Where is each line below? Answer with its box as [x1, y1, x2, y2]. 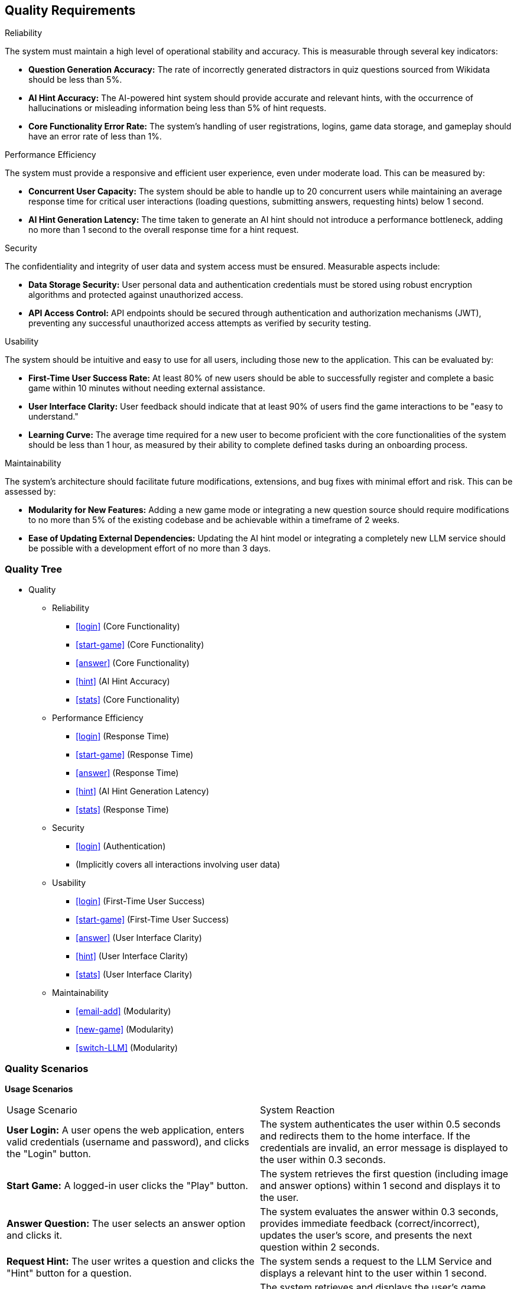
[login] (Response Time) [76, 731, 170, 742]
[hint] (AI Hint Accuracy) [76, 676, 170, 687]
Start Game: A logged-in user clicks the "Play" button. [6, 1179, 248, 1191]
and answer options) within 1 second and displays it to [260, 1179, 500, 1191]
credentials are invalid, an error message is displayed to [260, 1141, 508, 1154]
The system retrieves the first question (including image [260, 1167, 509, 1180]
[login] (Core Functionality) [76, 621, 180, 632]
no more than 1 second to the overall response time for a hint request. [28, 225, 299, 235]
